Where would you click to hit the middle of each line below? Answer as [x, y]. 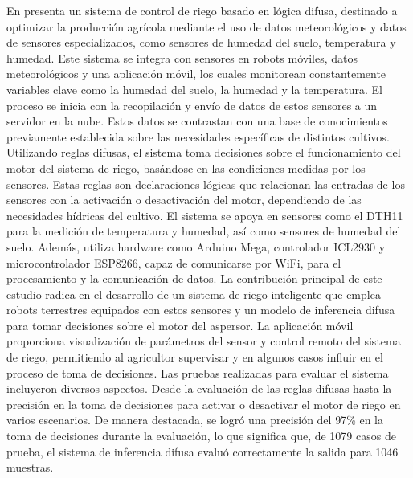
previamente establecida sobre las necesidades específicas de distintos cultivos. [198, 136]
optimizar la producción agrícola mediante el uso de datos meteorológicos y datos [206, 26]
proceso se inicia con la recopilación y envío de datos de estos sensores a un [192, 105]
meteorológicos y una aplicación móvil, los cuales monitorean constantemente [196, 74]
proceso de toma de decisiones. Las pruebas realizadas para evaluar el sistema [198, 372]
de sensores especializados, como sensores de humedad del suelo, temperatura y [201, 42]
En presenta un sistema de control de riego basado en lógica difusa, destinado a [202, 10]
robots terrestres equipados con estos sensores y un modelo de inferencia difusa [201, 310]
